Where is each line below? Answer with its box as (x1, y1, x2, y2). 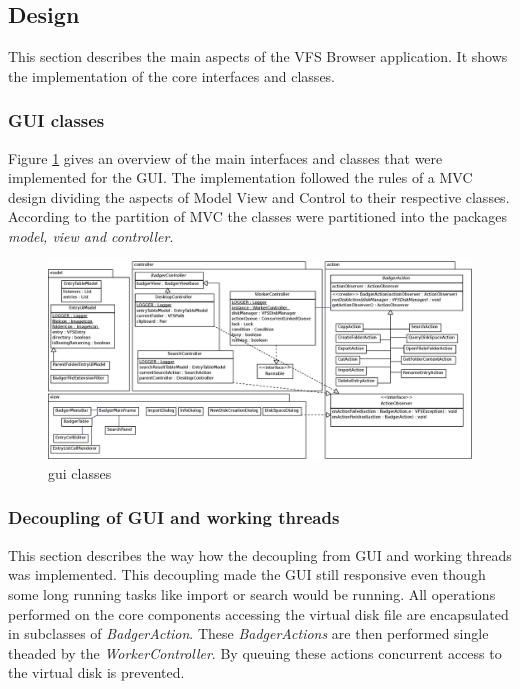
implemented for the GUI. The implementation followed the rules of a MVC (8, 167, 473, 188)
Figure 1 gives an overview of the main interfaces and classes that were (8, 147, 443, 168)
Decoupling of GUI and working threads (8, 505, 340, 530)
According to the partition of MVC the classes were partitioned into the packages (8, 206, 507, 227)
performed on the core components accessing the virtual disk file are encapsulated (8, 603, 509, 624)
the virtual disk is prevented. (8, 662, 185, 683)
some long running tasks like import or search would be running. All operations (8, 583, 496, 604)
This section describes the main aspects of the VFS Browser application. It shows (8, 46, 508, 67)
